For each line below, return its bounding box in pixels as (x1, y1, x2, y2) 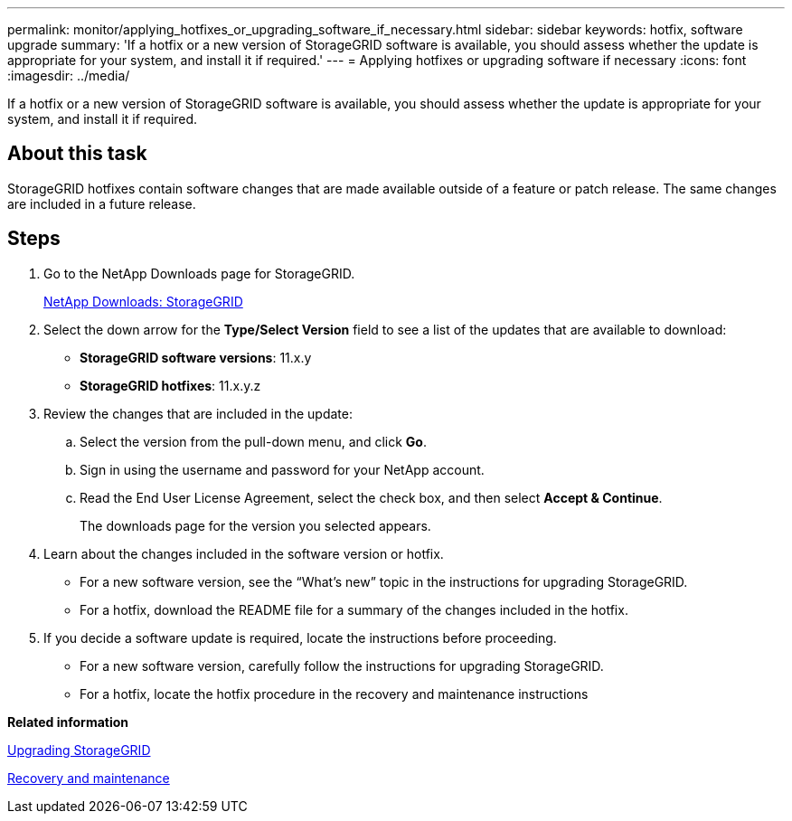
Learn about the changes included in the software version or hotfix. (43, 545, 444, 561)
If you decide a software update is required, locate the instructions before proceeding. (43, 629, 557, 646)
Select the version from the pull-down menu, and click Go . (80, 433, 427, 449)
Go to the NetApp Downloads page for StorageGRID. (43, 265, 355, 281)
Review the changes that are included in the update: (43, 405, 353, 421)
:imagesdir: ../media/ (7, 68, 130, 83)
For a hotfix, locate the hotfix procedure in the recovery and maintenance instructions (80, 685, 589, 702)
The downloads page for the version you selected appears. (80, 517, 431, 533)
